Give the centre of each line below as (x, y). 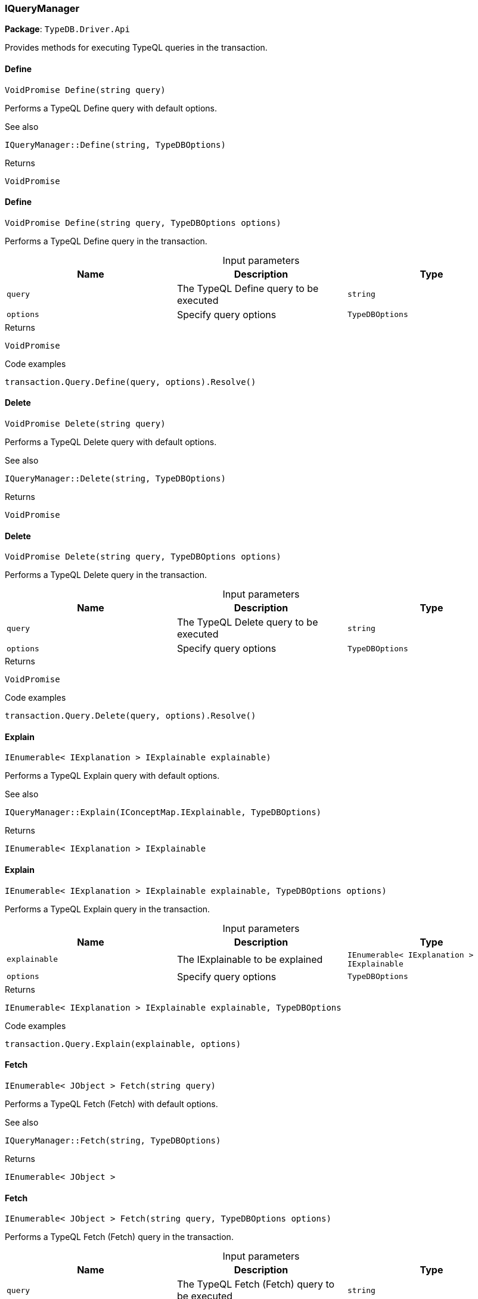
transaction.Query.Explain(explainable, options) (123, 1044)
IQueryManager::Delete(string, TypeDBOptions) (115, 479)
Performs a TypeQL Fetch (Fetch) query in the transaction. (119, 1237)
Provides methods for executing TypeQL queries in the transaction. (136, 48)
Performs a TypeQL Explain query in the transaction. (108, 909)
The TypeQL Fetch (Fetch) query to (256, 1284)
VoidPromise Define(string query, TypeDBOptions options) (143, 223)
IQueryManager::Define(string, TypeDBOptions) (115, 144)
